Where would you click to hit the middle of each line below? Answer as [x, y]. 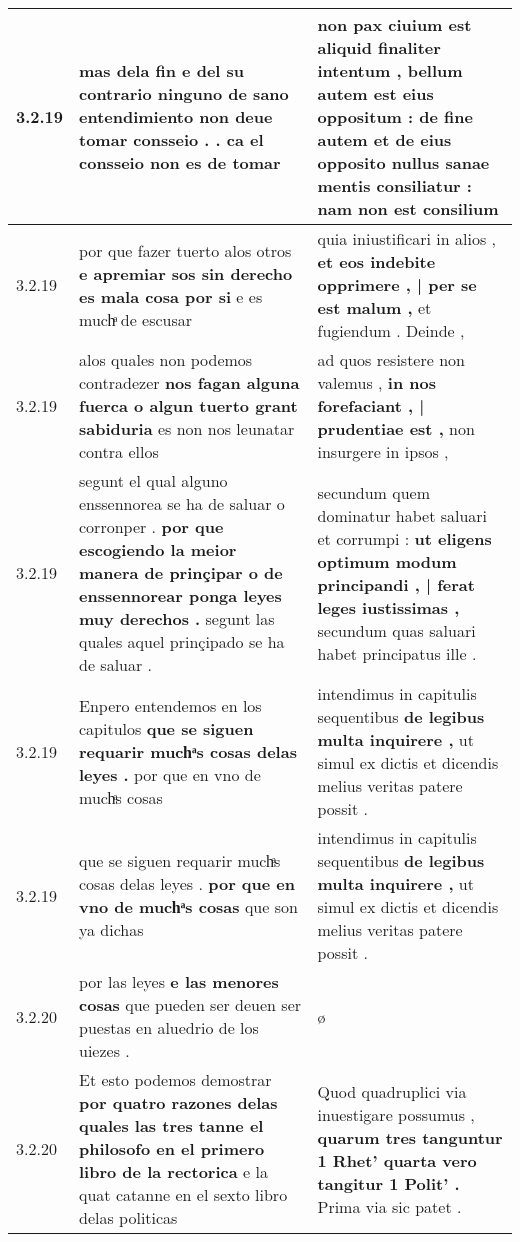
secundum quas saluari [396, 630]
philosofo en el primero [172, 1148]
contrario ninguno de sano [184, 93]
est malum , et [374, 307]
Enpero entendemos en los [170, 705]
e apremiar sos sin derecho [186, 273]
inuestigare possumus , [396, 1114]
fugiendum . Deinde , [391, 330]
